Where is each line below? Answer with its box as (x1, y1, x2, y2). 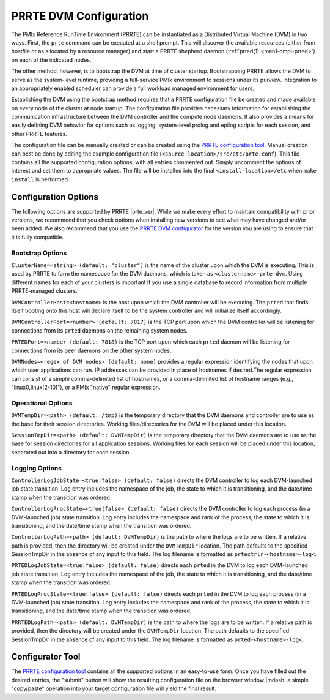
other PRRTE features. (11, 130, 67, 137)
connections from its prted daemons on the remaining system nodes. (11, 326, 188, 334)
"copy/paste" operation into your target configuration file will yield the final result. (11, 685, 217, 692)
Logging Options (11, 464, 62, 472)
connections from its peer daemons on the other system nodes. (11, 347, 172, 354)
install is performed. (11, 175, 70, 183)
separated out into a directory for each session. (11, 448, 131, 456)
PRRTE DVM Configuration (11, 9, 149, 23)
